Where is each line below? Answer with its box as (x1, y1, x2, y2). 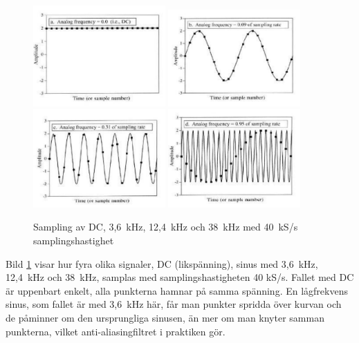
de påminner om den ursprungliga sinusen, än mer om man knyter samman (6, 310, 324, 324)
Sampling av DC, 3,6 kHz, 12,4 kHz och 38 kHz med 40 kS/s (33, 219, 298, 234)
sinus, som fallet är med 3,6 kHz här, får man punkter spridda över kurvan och (6, 297, 342, 311)
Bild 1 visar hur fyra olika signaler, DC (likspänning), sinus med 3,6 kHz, (6, 256, 318, 271)
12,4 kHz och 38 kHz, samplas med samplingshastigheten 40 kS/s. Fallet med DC (6, 270, 354, 284)
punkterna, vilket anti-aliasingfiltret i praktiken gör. (6, 324, 225, 338)
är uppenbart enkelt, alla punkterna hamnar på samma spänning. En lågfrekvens (6, 283, 348, 297)
